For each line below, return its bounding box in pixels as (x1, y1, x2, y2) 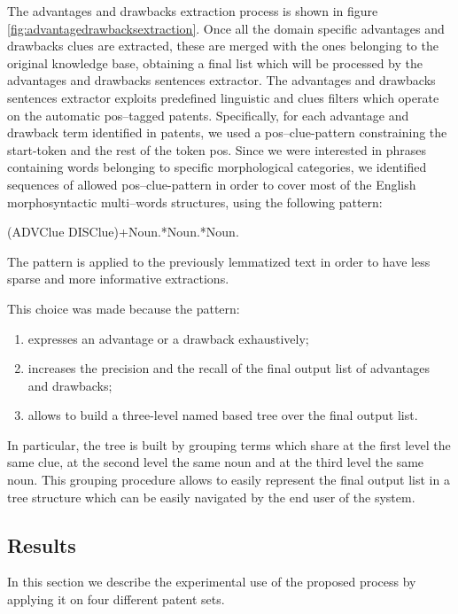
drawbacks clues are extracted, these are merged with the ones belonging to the (7, 36, 439, 55)
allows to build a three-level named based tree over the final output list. (27, 406, 418, 424)
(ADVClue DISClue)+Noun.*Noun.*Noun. (7, 222, 239, 241)
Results (7, 531, 76, 558)
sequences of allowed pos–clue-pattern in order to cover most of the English (7, 175, 416, 193)
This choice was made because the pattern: (7, 299, 240, 317)
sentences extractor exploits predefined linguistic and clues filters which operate (7, 88, 439, 106)
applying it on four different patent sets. (7, 590, 225, 609)
